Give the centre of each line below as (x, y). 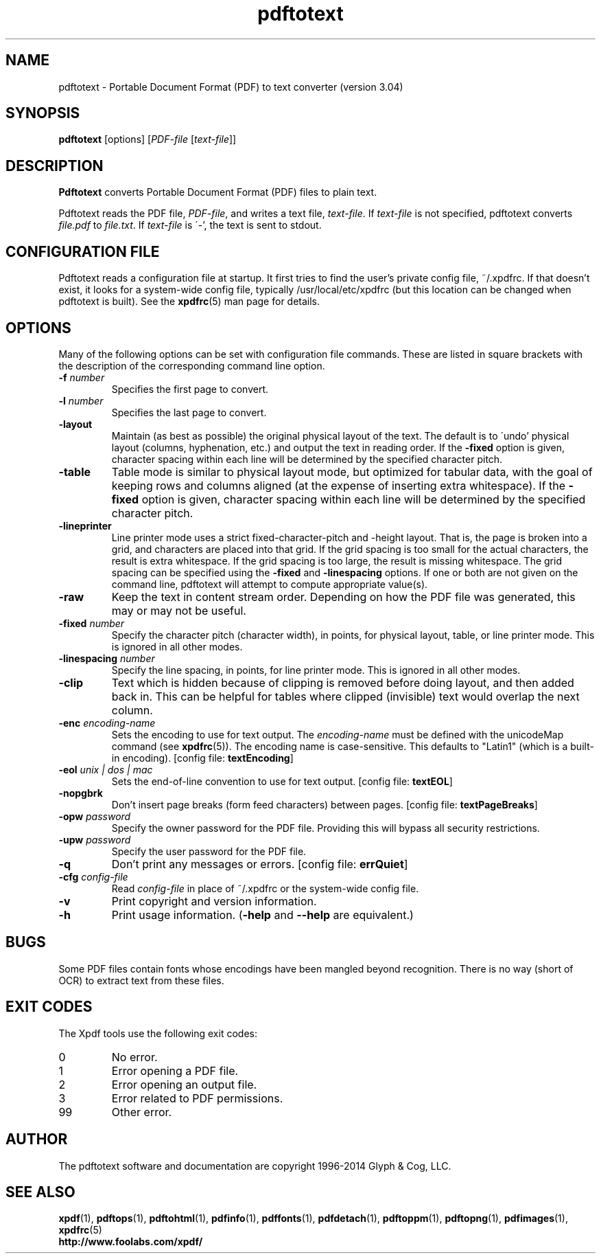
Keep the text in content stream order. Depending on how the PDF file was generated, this (343, 597)
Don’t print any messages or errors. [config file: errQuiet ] (260, 864)
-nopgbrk (81, 793)
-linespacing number (107, 658)
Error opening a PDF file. (175, 1070)
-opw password (95, 816)
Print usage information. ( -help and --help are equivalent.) (262, 915)
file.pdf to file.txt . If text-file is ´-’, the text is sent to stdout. (190, 225)
